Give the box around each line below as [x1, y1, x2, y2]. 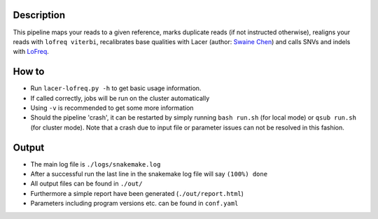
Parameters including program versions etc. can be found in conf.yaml [30, 199, 239, 208]
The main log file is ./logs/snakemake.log [30, 160, 161, 168]
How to [13, 66, 45, 78]
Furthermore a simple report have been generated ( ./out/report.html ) [30, 189, 244, 197]
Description [13, 9, 66, 21]
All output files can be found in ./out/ [30, 179, 143, 188]
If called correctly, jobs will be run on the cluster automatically [30, 94, 210, 102]
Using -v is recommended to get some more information [30, 104, 194, 112]
